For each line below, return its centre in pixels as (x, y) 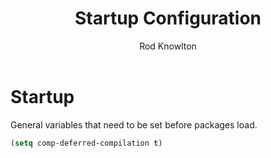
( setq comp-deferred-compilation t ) (86, 143)
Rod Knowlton (168, 46)
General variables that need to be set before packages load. (134, 124)
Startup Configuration (168, 18)
